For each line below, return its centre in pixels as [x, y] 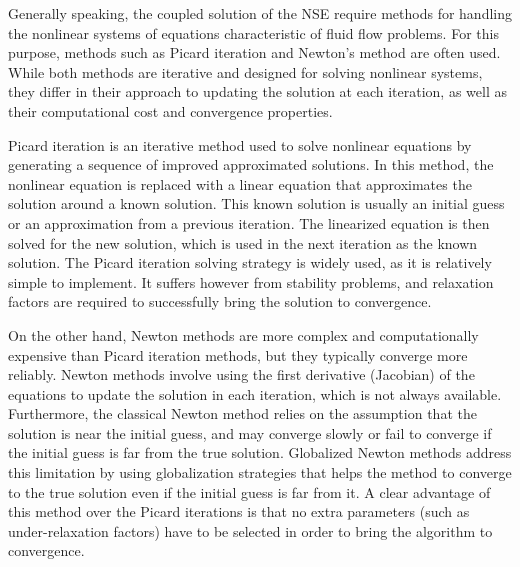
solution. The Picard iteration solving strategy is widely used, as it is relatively [250, 262]
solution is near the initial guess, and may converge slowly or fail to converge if [250, 432]
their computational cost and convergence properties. [170, 110]
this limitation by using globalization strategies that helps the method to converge [260, 472]
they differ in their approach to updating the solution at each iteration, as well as [257, 91]
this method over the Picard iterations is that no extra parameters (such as [239, 511]
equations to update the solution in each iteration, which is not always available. [255, 393]
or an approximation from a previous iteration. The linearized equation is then [249, 222]
